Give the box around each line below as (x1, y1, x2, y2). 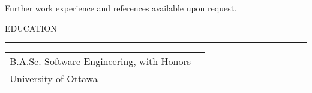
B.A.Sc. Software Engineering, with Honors (10, 54, 191, 69)
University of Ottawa (10, 72, 98, 86)
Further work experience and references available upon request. (5, 2, 237, 14)
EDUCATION (5, 21, 57, 34)
